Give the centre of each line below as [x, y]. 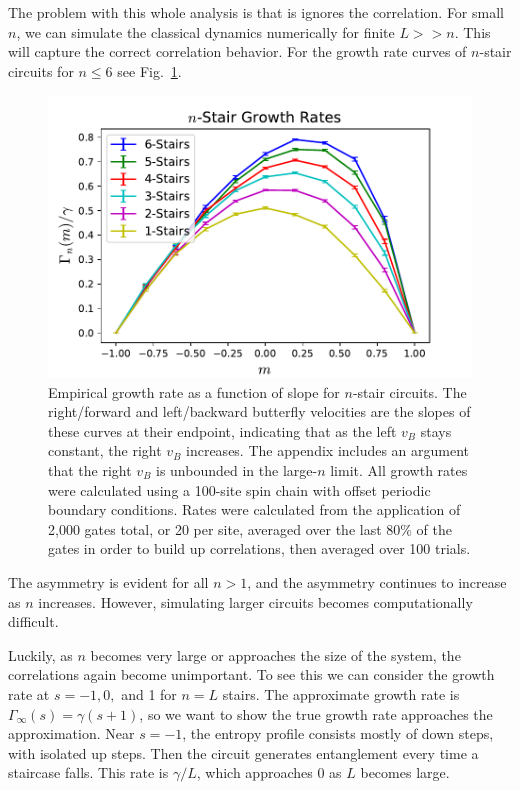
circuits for [41, 70]
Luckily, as [40, 654]
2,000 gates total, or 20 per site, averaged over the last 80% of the [250, 528]
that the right [90, 470]
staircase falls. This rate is [88, 772]
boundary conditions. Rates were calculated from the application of [254, 509]
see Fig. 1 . [149, 70]
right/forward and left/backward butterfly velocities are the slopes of [259, 411]
